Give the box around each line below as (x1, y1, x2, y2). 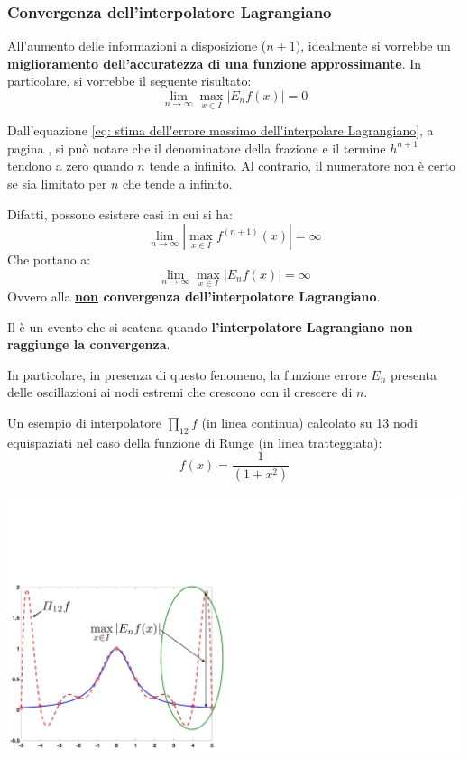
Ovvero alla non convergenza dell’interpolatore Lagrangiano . (7, 287, 381, 305)
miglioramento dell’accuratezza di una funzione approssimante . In (7, 53, 422, 72)
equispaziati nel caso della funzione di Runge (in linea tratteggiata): (7, 432, 382, 451)
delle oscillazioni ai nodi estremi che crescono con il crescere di (7, 383, 353, 402)
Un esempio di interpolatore (7, 412, 161, 431)
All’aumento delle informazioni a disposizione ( (7, 36, 267, 55)
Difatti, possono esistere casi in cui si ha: (7, 204, 233, 223)
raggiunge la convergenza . (7, 335, 170, 354)
